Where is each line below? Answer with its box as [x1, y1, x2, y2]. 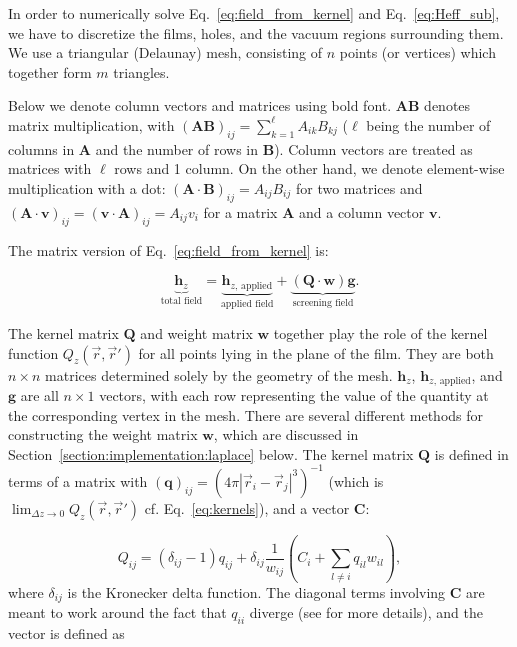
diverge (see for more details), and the [249, 602, 483, 623]
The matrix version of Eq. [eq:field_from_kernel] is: [8, 239, 329, 260]
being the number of [366, 114, 491, 135]
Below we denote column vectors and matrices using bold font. [8, 95, 392, 116]
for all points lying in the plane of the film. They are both [138, 342, 494, 363]
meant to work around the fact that [8, 602, 227, 623]
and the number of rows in [95, 138, 259, 159]
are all [20, 385, 59, 406]
